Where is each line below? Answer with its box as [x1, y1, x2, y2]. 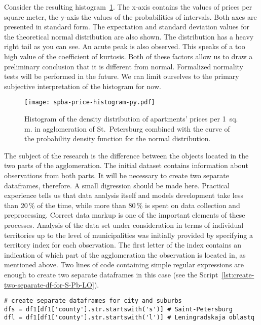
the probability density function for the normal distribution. [24, 133, 211, 144]
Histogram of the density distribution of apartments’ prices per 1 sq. [24, 113, 238, 124]
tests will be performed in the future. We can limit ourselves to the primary [4, 71, 239, 82]
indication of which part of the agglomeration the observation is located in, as [4, 249, 246, 260]
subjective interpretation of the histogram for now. [4, 80, 161, 91]
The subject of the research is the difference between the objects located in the [4, 150, 249, 160]
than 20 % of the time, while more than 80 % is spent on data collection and [4, 199, 240, 210]
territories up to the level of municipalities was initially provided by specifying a [4, 229, 253, 240]
